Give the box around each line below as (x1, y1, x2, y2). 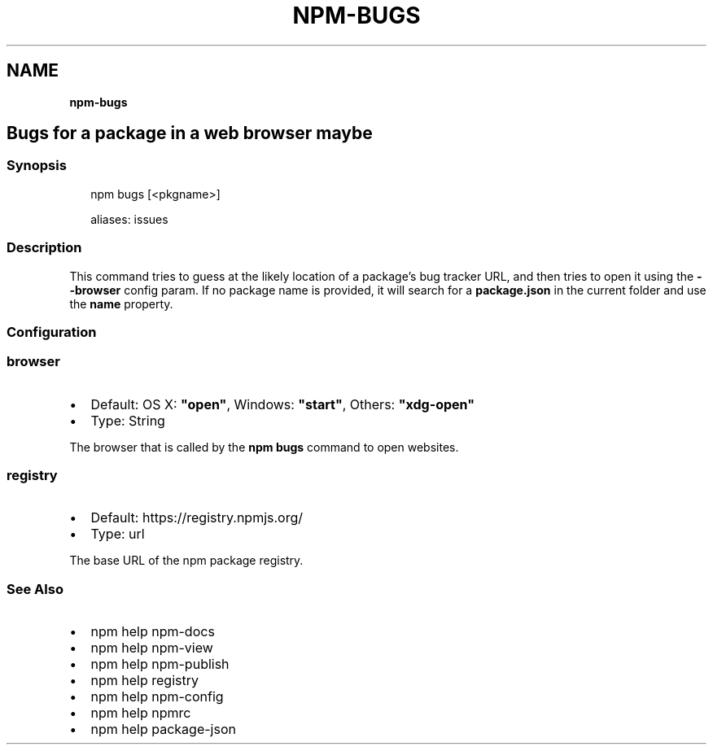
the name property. (69, 296, 173, 311)
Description (7, 239, 82, 256)
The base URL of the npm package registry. (69, 553, 304, 568)
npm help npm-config (90, 688, 224, 705)
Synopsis (7, 157, 67, 174)
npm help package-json (90, 721, 236, 738)
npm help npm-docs (90, 623, 215, 640)
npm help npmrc (90, 705, 191, 722)
